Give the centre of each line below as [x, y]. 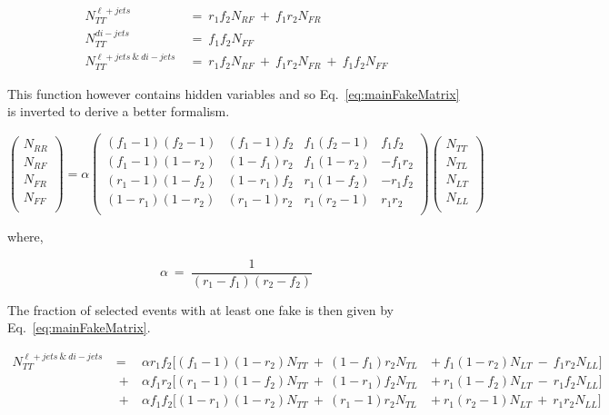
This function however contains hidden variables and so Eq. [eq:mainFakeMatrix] [234, 93]
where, [25, 237]
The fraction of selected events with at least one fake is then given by [200, 309]
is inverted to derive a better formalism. [119, 111]
